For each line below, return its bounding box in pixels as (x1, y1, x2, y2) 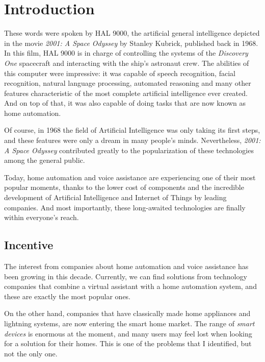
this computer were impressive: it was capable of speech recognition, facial (4, 67, 235, 78)
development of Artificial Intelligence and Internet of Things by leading (4, 192, 227, 203)
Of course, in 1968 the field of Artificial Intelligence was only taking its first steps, (4, 125, 260, 135)
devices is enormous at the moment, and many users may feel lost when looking (4, 328, 252, 339)
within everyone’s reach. (4, 212, 79, 223)
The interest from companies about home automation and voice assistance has (4, 261, 249, 272)
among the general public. (4, 155, 85, 165)
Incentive (4, 237, 54, 253)
